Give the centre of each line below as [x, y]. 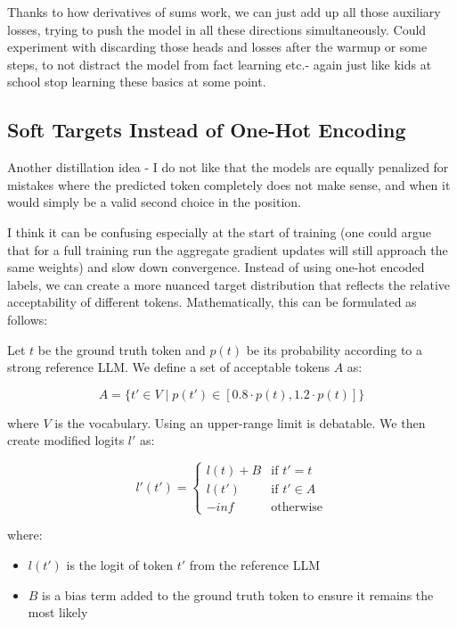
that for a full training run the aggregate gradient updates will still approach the [228, 249]
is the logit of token [119, 565]
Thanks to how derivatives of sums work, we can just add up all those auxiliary [224, 12]
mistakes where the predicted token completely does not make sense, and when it [229, 184]
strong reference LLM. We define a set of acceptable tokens [168, 367]
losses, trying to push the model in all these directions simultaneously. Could [217, 29]
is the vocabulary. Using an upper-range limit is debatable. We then [240, 422]
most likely [58, 612]
